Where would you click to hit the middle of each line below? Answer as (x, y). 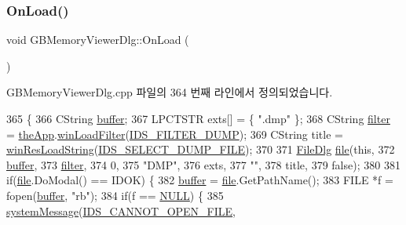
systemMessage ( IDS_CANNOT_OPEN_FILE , (121, 210)
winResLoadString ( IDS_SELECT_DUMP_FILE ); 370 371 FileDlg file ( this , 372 (201, 149)
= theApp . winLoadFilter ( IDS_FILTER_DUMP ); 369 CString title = (175, 134)
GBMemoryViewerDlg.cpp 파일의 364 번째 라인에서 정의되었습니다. (170, 92)
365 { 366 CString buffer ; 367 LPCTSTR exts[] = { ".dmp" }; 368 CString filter (198, 118)
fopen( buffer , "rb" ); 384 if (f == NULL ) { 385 (115, 195)
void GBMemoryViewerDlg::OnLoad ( (98, 40)
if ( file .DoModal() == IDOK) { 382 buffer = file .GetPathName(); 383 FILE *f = (200, 180)
